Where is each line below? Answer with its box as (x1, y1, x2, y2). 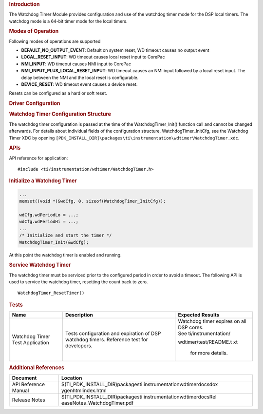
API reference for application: (9, 155, 68, 161)
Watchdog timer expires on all (178, 318, 247, 325)
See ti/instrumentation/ (178, 330, 231, 337)
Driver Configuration (9, 100, 60, 107)
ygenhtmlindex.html (61, 387, 107, 394)
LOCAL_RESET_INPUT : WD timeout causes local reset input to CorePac (21, 54, 165, 60)
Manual (12, 387, 29, 394)
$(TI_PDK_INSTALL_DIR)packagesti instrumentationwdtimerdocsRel (61, 393, 217, 400)
